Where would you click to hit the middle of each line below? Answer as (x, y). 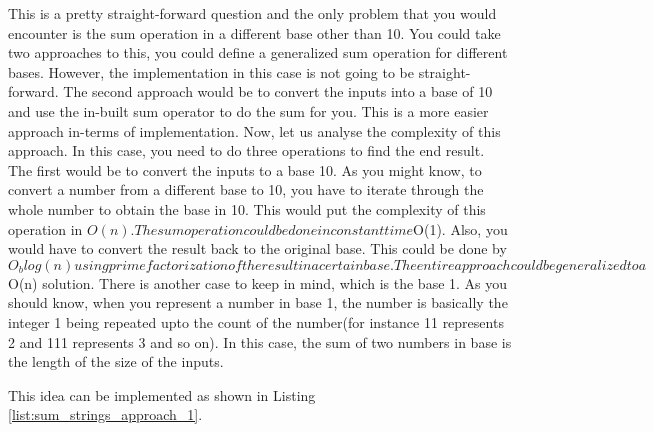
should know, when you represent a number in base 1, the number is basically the (258, 302)
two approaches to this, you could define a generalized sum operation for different (258, 52)
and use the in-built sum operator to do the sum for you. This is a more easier (248, 110)
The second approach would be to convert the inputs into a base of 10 (278, 91)
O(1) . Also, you (460, 228)
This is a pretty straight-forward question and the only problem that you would (252, 13)
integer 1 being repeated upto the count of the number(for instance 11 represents (256, 321)
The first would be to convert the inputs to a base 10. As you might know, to (245, 169)
